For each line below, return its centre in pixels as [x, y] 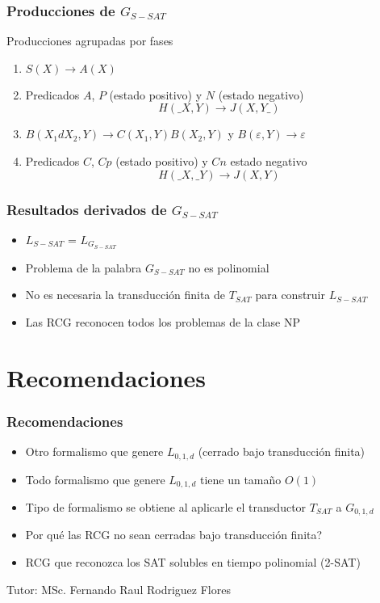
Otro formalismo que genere [94, 451]
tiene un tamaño [240, 479]
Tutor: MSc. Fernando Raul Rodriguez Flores [119, 589]
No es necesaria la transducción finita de [125, 295]
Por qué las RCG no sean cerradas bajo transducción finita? [174, 535]
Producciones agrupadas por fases [90, 41]
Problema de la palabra [84, 267]
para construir [290, 295]
